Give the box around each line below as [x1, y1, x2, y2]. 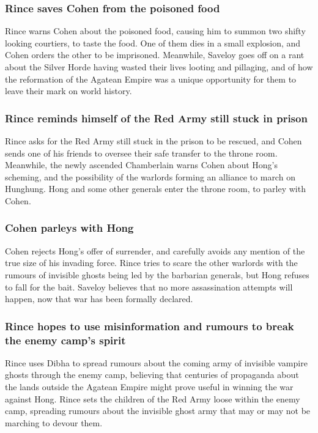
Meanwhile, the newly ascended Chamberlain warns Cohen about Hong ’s [5, 158, 278, 171]
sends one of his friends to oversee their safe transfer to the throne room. [5, 146, 278, 159]
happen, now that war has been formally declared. [5, 292, 193, 305]
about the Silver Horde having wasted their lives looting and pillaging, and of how [5, 61, 313, 73]
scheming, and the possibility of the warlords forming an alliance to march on [5, 170, 295, 183]
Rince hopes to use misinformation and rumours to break [5, 318, 294, 333]
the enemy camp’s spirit [5, 332, 126, 347]
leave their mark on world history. [5, 84, 132, 97]
